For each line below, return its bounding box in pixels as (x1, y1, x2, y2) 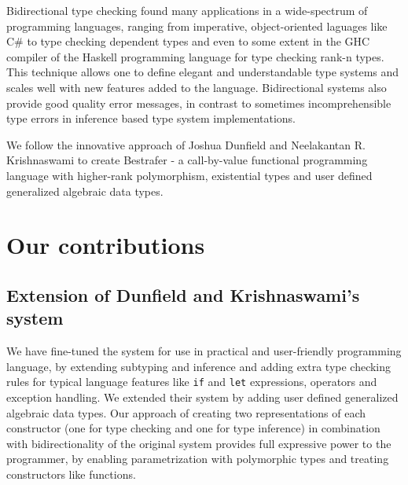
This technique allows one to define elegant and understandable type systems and (6, 64, 399, 80)
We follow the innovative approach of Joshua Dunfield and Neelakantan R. (6, 136, 366, 152)
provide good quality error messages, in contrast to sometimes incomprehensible (6, 94, 391, 111)
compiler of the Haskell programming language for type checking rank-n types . (6, 48, 384, 64)
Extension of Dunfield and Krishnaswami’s (6, 282, 360, 307)
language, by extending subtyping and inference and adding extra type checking (6, 358, 391, 374)
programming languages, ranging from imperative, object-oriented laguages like (6, 17, 388, 34)
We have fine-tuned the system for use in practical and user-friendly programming (6, 343, 402, 359)
